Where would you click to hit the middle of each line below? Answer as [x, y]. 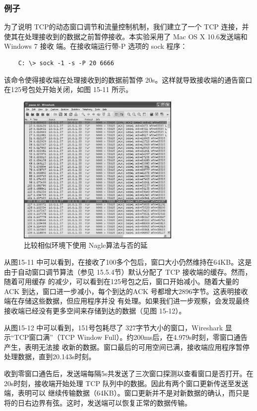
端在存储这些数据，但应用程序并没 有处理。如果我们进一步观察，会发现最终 [127, 301]
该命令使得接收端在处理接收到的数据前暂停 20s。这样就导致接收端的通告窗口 [128, 79]
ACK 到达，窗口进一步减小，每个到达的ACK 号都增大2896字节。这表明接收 [126, 291]
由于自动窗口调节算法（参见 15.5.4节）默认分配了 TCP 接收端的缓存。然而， [128, 271]
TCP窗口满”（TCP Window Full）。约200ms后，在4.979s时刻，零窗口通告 [131, 337]
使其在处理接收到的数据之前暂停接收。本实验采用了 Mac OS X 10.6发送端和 [126, 36]
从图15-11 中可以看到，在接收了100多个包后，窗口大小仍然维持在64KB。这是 [128, 262]
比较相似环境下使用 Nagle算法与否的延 [86, 245]
